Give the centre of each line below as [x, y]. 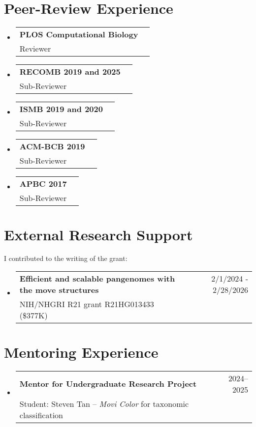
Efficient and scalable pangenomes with [97, 278]
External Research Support [98, 235]
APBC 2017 [43, 184]
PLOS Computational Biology [79, 34]
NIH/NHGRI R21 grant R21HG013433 [87, 304]
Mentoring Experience [81, 352]
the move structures [59, 289]
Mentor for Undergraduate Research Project [108, 384]
